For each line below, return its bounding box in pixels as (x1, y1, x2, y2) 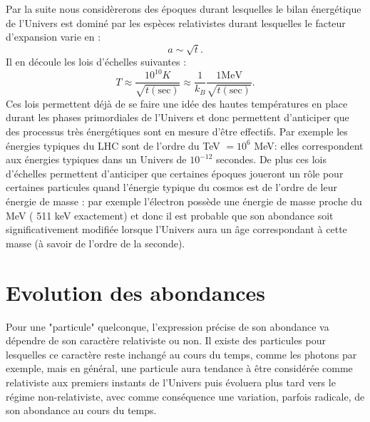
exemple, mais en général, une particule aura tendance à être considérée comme (6, 361, 353, 376)
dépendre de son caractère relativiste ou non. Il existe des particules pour (6, 333, 326, 348)
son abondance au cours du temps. (6, 403, 157, 418)
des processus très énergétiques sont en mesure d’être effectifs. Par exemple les (6, 124, 348, 139)
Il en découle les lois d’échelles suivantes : (6, 54, 187, 69)
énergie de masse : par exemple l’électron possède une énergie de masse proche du (6, 194, 362, 209)
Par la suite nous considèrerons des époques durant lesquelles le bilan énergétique (6, 1, 361, 16)
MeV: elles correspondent (254, 138, 364, 153)
